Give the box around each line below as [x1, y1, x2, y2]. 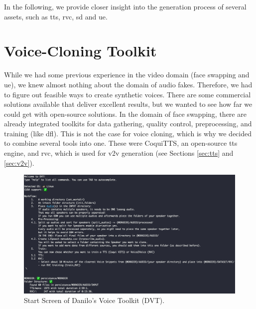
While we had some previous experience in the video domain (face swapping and [4, 69, 250, 80]
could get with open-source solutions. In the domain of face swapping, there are [4, 108, 247, 119]
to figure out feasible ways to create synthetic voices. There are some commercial [4, 89, 251, 99]
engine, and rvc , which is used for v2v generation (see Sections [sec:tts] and [4, 148, 234, 158]
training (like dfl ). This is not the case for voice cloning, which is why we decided [4, 128, 252, 138]
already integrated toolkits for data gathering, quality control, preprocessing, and [4, 118, 252, 129]
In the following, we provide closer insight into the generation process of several [4, 1, 247, 11]
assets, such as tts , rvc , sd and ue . [4, 11, 108, 21]
